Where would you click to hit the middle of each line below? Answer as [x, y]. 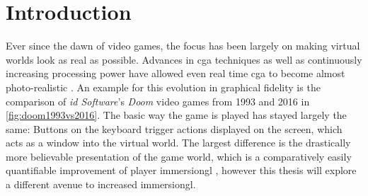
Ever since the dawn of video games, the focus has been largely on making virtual [183, 46]
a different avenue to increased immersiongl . [101, 184]
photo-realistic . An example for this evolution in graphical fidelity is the [163, 87]
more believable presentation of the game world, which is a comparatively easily [179, 156]
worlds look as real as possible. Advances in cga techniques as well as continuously [184, 59]
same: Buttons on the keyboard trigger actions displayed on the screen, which [174, 128]
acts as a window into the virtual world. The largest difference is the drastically [178, 143]
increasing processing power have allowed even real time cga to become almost [176, 73]
